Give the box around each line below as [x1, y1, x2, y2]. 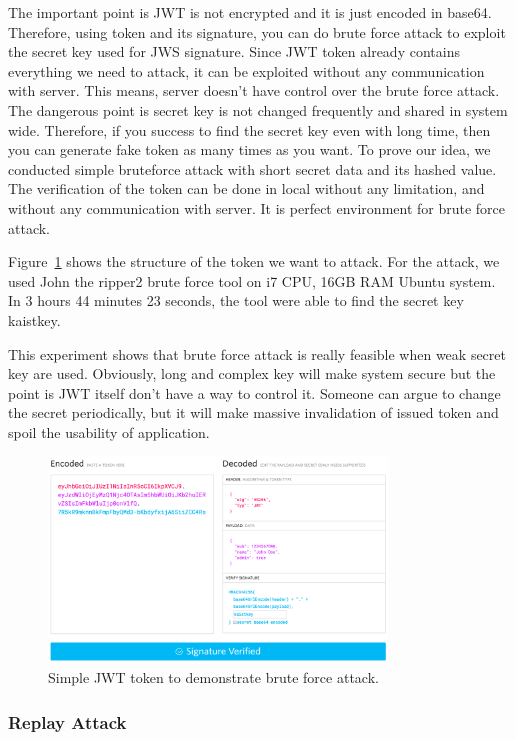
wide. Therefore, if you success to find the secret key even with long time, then [8, 119, 491, 140]
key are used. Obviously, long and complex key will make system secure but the [8, 363, 496, 384]
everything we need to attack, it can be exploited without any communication [8, 60, 485, 81]
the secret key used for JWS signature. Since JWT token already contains [8, 41, 460, 62]
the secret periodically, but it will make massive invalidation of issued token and [8, 402, 499, 423]
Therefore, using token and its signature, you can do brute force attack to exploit [8, 21, 506, 42]
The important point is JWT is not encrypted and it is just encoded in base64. [8, 2, 492, 22]
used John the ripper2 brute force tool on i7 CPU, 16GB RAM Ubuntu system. [8, 270, 496, 291]
